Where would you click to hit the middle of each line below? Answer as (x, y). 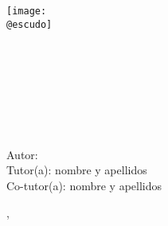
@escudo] (29, 24)
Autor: (22, 154)
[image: (27, 11)
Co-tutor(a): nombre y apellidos (84, 186)
